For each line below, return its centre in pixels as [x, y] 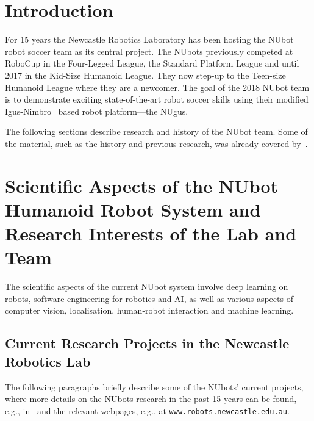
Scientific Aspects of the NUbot [142, 185]
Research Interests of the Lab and [151, 233]
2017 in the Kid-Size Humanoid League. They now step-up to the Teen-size [145, 75]
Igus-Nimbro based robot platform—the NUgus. [97, 111]
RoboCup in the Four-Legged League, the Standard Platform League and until [152, 63]
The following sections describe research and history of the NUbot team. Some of [156, 131]
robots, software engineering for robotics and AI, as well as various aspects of [149, 298]
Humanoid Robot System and [133, 209]
